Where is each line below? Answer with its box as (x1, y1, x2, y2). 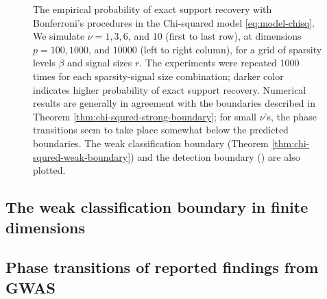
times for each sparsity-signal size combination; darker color (33, 68, 284, 83)
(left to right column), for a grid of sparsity (140, 42, 322, 56)
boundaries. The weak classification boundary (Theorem (33, 135, 269, 150)
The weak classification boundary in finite (5, 196, 308, 218)
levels (33, 55, 56, 70)
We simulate (33, 29, 85, 43)
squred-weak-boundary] (33, 149, 131, 164)
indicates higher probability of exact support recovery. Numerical (33, 82, 306, 96)
